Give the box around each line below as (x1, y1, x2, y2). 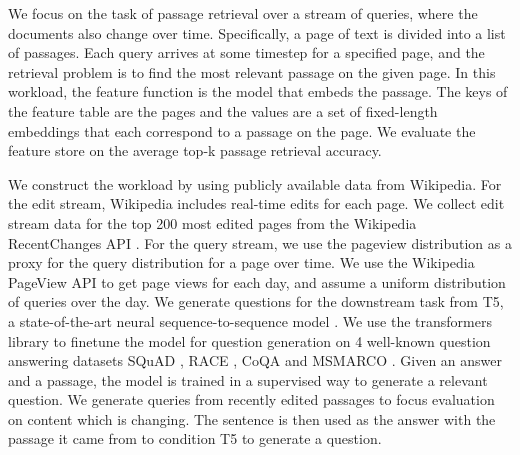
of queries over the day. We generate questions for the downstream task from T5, (8, 291, 504, 312)
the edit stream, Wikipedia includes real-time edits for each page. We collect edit (8, 193, 505, 214)
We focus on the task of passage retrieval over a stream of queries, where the (8, 3, 478, 23)
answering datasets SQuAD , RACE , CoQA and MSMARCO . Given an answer (8, 350, 502, 371)
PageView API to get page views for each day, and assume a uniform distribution (8, 271, 506, 292)
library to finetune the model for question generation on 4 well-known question (8, 330, 491, 351)
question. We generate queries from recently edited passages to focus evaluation (8, 389, 495, 410)
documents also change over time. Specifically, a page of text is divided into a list (8, 22, 506, 43)
